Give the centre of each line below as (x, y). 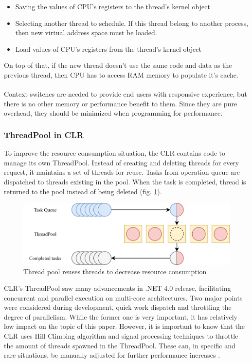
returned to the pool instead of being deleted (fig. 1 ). (83, 191)
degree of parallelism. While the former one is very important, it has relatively (121, 316)
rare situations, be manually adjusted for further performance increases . (112, 355)
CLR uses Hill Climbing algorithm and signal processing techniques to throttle (121, 335)
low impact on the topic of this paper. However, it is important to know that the (124, 326)
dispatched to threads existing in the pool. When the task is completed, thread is (125, 181)
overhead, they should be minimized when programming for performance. (113, 113)
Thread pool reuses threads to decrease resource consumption (115, 272)
